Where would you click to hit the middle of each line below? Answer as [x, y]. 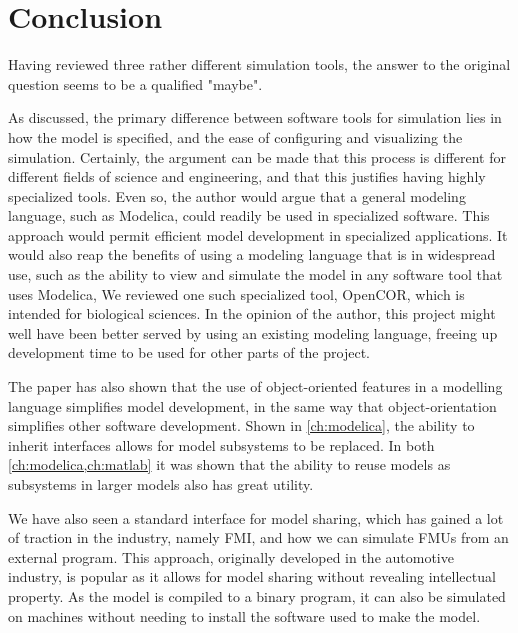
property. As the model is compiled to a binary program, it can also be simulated [257, 595]
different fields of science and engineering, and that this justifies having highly [247, 176]
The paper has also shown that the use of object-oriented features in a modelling [255, 386]
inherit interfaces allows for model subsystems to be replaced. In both [221, 444]
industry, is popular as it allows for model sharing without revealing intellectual [252, 576]
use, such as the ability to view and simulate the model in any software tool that [255, 274]
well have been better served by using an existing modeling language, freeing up [253, 332]
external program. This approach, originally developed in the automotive [231, 556]
